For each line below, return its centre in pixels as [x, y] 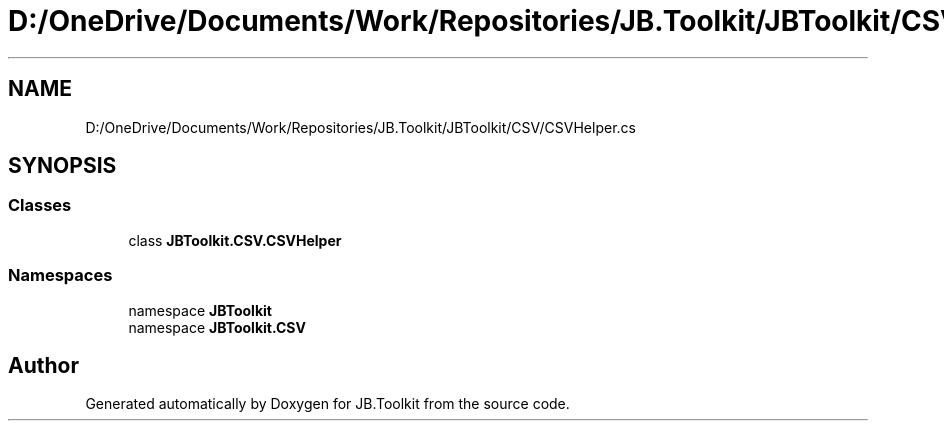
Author [43, 365]
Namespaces [60, 275]
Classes [40, 205]
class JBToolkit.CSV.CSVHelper [235, 240]
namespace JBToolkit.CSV [217, 327]
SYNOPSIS [62, 166]
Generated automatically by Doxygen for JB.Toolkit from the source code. [327, 404]
